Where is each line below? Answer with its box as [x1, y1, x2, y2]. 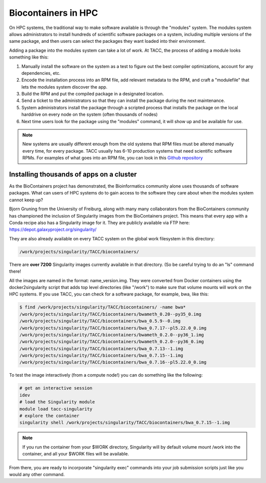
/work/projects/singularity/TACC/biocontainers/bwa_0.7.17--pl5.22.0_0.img [19, 325, 207, 331]
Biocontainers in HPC [9, 7, 98, 18]
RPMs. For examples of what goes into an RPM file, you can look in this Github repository [22, 155, 203, 161]
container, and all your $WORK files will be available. [22, 451, 129, 457]
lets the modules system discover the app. [21, 84, 108, 90]
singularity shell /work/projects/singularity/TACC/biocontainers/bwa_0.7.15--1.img [19, 420, 230, 425]
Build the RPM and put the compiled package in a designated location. [21, 91, 164, 97]
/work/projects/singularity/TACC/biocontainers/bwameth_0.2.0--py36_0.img [19, 339, 204, 345]
